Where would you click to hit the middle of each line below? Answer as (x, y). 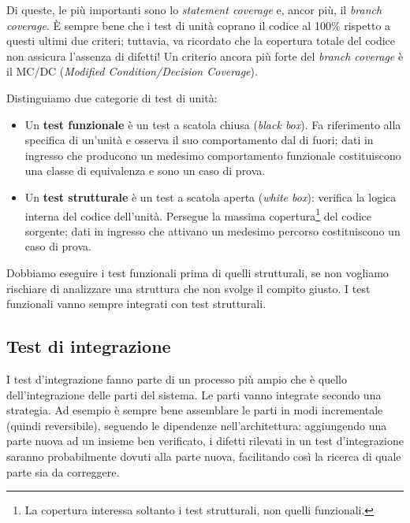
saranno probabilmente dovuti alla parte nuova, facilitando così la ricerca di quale (204, 456)
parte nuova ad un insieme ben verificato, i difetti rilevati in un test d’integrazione (205, 441)
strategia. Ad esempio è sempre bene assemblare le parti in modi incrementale (195, 410)
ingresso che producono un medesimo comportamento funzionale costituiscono (213, 155)
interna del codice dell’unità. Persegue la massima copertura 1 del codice (198, 214)
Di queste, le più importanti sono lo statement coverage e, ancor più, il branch (194, 9)
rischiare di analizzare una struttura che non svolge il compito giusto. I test (188, 288)
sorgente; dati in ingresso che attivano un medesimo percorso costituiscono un (212, 230)
